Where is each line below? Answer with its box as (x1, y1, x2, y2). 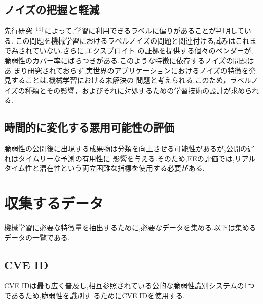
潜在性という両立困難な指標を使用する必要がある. (39, 163, 205, 173)
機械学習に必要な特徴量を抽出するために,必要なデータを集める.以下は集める (4, 222, 256, 233)
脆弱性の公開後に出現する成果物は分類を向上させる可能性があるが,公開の (4, 143, 247, 154)
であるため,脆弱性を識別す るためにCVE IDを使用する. (4, 290, 185, 301)
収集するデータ (4, 193, 104, 213)
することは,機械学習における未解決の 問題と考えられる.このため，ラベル (11, 75, 251, 85)
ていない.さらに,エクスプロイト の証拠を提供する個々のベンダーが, (32, 45, 253, 56)
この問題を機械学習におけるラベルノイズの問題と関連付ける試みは (15, 35, 236, 46)
